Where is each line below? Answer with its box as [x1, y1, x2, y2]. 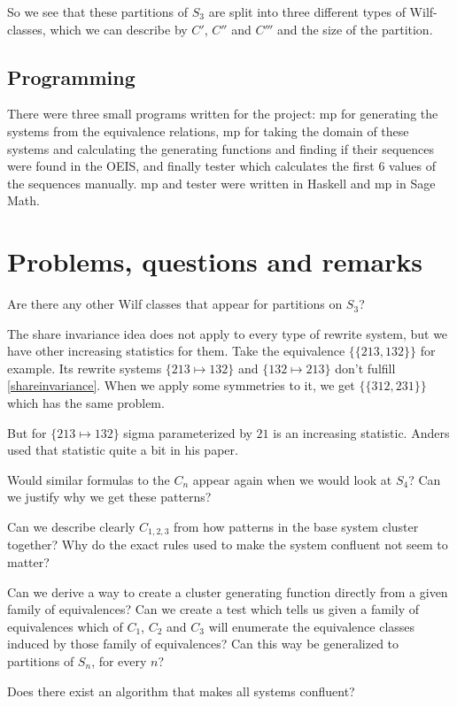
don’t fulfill [335, 358, 396, 377]
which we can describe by [50, 19, 188, 38]
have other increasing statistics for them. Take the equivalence [7, 341, 345, 360]
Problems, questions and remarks [7, 243, 423, 280]
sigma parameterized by [123, 423, 252, 441]
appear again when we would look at [192, 470, 392, 488]
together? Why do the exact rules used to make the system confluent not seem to [7, 535, 448, 554]
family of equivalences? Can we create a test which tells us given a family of [7, 600, 419, 618]
